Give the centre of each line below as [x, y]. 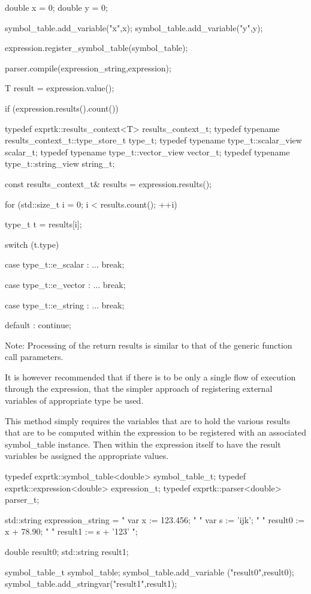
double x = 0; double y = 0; [56, 7]
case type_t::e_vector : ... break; [65, 284]
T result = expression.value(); [60, 88]
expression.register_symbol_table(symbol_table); [96, 48]
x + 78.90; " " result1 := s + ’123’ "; [71, 531]
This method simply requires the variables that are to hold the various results [148, 420]
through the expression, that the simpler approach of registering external [139, 388]
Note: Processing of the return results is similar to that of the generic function [149, 345]
